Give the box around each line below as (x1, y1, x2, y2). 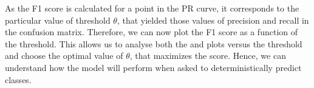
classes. (5, 73, 32, 86)
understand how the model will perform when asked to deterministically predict (5, 61, 302, 73)
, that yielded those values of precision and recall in (117, 13, 309, 26)
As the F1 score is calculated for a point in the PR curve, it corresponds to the (5, 2, 299, 14)
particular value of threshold (5, 13, 111, 26)
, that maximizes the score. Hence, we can (129, 49, 286, 62)
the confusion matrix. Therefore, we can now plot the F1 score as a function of (5, 25, 298, 38)
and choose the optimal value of (5, 49, 123, 62)
